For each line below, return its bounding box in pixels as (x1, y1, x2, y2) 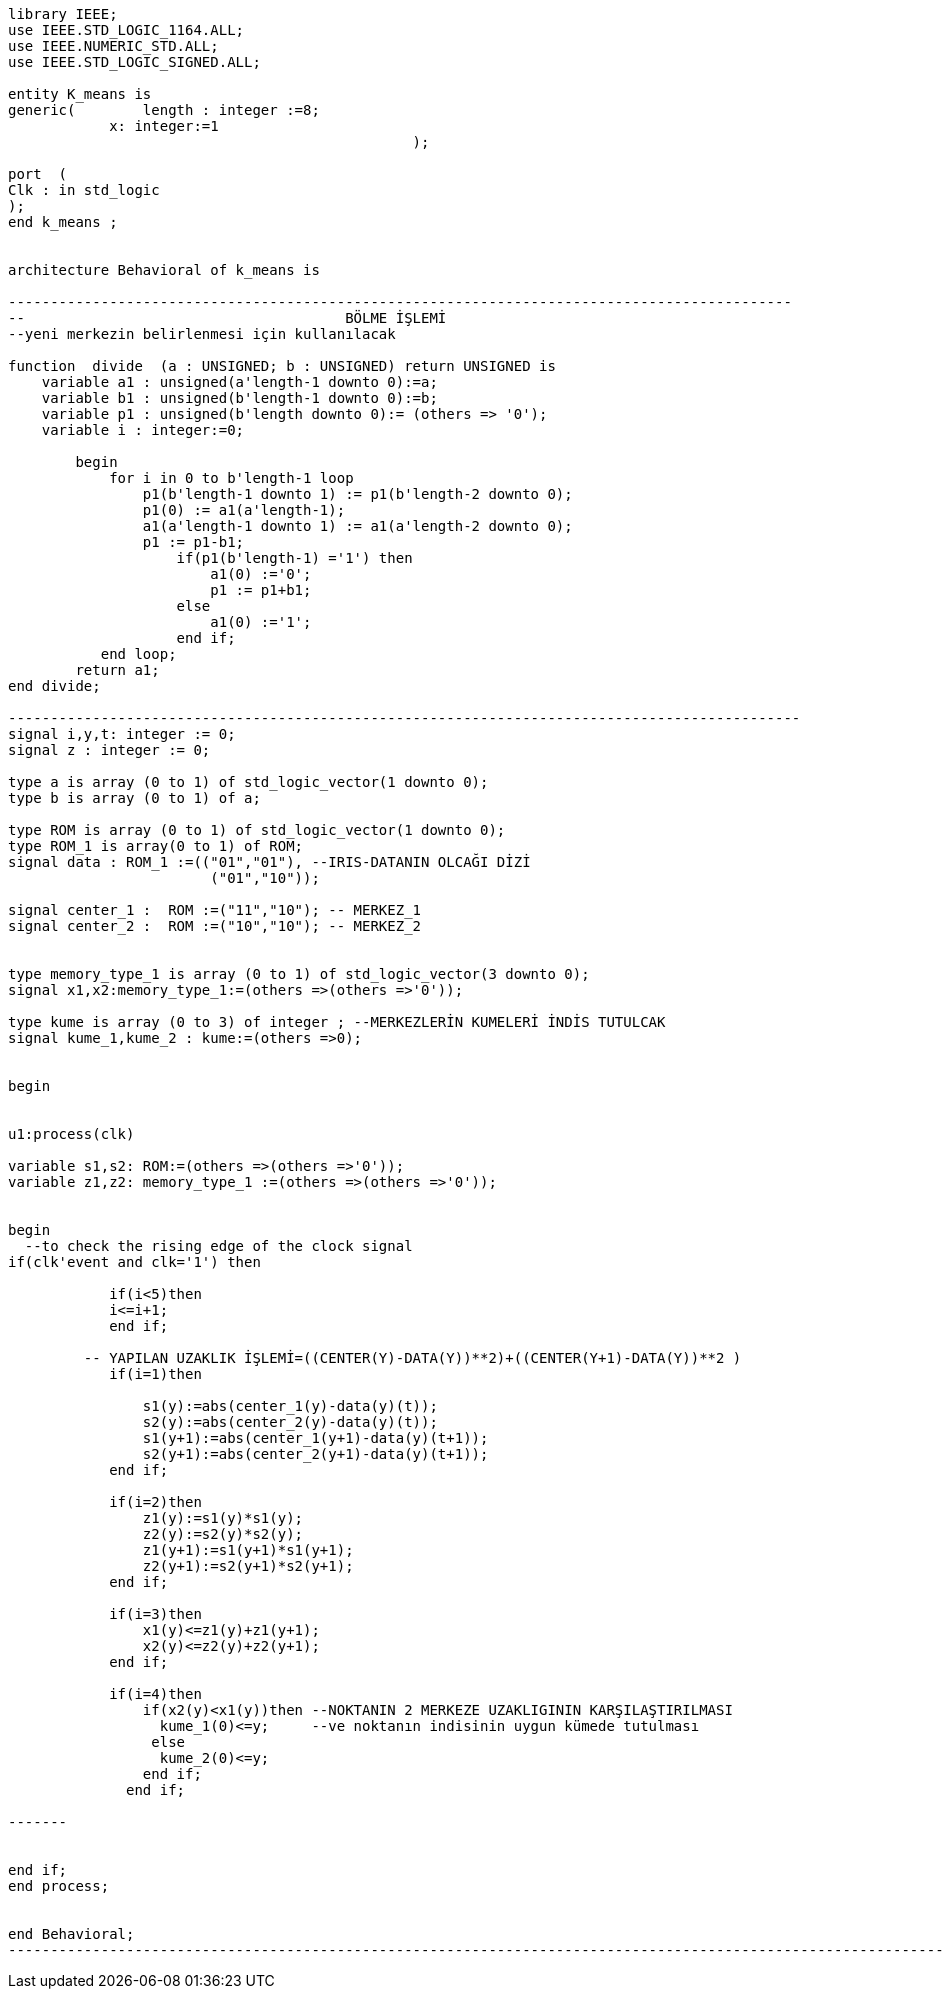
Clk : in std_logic (8, 182, 160, 198)
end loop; (100, 646, 177, 662)
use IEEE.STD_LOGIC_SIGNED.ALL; (8, 54, 261, 70)
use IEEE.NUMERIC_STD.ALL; (8, 38, 219, 54)
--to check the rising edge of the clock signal (24, 1238, 413, 1254)
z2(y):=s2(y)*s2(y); (142, 1526, 304, 1542)
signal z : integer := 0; (8, 742, 211, 758)
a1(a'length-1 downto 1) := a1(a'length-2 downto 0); (142, 518, 573, 534)
